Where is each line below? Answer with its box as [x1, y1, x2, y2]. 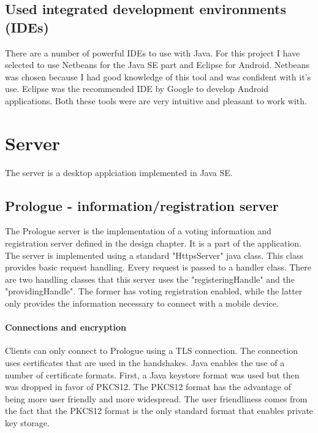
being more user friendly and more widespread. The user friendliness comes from [5, 392, 308, 405]
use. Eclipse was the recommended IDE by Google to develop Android [5, 82, 268, 95]
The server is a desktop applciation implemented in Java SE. [5, 166, 233, 178]
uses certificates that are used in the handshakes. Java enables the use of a [5, 356, 285, 369]
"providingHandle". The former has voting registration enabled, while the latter [5, 285, 303, 297]
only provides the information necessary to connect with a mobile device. [5, 297, 279, 310]
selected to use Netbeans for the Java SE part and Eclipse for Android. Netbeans [5, 58, 309, 71]
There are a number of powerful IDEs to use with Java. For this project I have [5, 46, 300, 59]
